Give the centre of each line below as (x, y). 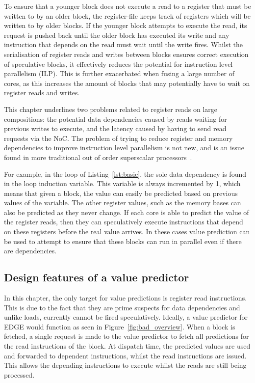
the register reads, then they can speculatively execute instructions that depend (124, 222)
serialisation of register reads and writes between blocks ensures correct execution (126, 54)
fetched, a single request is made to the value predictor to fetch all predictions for (127, 336)
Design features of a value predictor (97, 277)
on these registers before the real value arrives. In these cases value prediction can (127, 232)
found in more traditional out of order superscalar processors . (98, 157)
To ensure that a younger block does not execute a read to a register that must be (127, 6)
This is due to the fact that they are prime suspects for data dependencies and (122, 307)
